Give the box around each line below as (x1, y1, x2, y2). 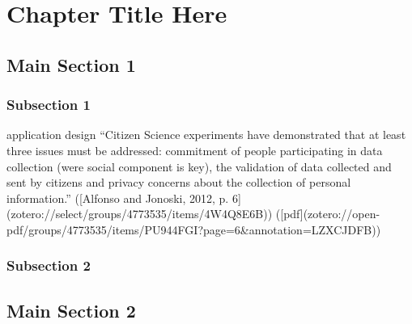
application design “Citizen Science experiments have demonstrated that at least (6, 126, 406, 143)
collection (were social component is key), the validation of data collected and (6, 158, 392, 175)
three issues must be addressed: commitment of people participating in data (6, 141, 383, 158)
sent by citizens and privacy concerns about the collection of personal (6, 174, 351, 191)
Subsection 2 (6, 255, 91, 276)
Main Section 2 (6, 297, 136, 322)
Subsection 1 (6, 95, 91, 115)
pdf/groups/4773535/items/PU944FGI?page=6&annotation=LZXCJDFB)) (6, 221, 381, 238)
